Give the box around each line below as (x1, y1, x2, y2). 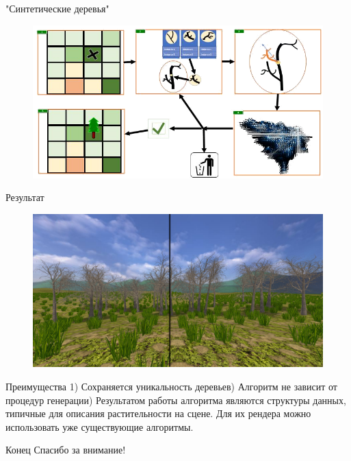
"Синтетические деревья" (5, 1, 109, 15)
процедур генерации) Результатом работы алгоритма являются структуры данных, (5, 392, 346, 407)
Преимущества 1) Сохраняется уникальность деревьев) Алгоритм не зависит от (5, 379, 337, 393)
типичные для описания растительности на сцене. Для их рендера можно (5, 406, 311, 421)
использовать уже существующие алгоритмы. (5, 419, 194, 434)
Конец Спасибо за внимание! (5, 442, 126, 457)
